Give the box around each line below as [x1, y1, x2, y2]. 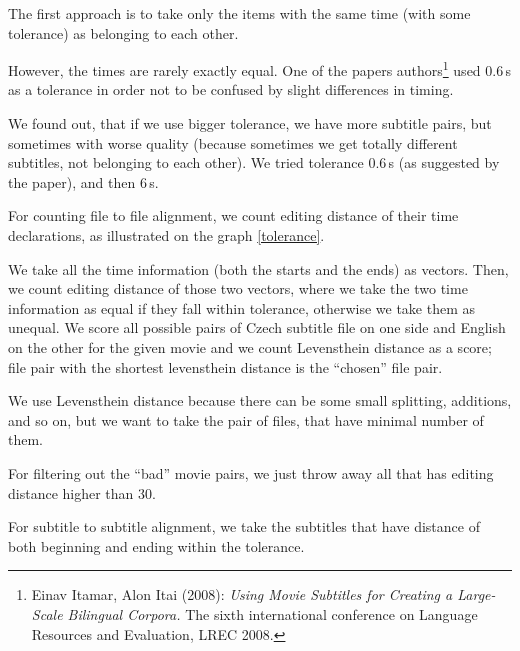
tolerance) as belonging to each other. [8, 22, 239, 43]
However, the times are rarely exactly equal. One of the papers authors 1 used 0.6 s [8, 57, 512, 80]
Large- [457, 584, 496, 605]
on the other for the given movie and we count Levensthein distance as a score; [8, 336, 492, 357]
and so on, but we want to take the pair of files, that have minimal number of [8, 409, 484, 430]
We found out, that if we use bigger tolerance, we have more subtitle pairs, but [8, 113, 492, 134]
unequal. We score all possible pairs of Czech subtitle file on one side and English [8, 317, 506, 338]
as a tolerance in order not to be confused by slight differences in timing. [8, 79, 454, 100]
